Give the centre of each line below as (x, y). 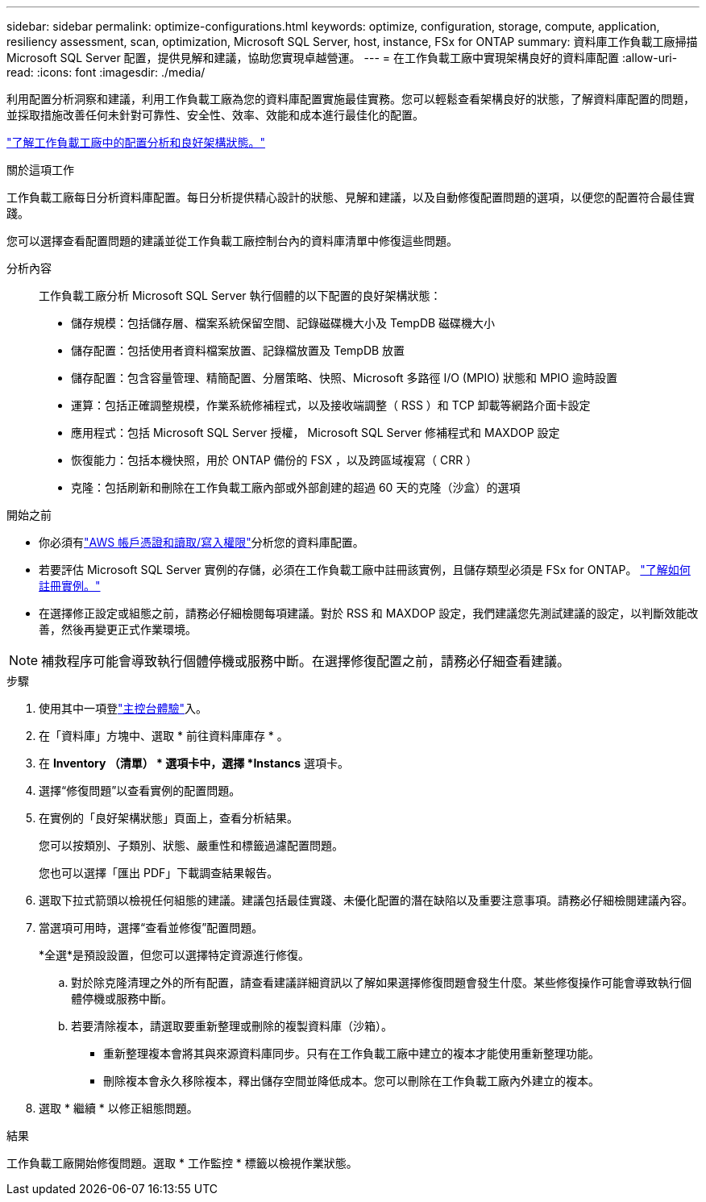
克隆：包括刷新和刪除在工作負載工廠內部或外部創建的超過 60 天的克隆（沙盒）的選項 (296, 487)
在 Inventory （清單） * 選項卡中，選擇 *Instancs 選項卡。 (194, 763)
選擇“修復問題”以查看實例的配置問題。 (140, 790)
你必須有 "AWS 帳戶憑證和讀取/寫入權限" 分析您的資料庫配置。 (201, 542)
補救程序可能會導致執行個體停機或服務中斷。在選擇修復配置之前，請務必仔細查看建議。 (306, 661)
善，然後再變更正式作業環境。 (118, 629)
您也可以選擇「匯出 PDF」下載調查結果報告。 (159, 873)
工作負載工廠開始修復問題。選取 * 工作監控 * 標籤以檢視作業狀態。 (182, 1163)
